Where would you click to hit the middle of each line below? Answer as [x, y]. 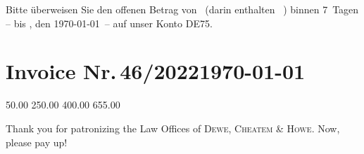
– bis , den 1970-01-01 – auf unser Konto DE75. [109, 23]
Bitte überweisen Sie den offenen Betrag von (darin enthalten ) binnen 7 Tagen [182, 9]
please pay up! [37, 142]
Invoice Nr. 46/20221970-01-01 [156, 71]
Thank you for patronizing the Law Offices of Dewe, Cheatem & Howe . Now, [173, 128]
